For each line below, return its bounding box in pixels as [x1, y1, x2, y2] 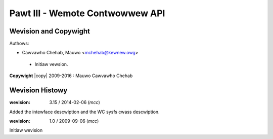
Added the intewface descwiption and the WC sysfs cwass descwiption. [9, 109, 160, 115]
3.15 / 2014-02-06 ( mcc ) [49, 99, 101, 106]
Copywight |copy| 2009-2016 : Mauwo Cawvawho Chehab [9, 73, 133, 79]
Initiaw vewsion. [34, 61, 68, 67]
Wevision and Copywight [9, 27, 90, 36]
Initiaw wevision [9, 127, 43, 133]
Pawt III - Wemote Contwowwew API [9, 8, 165, 19]
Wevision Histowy [9, 86, 68, 95]
